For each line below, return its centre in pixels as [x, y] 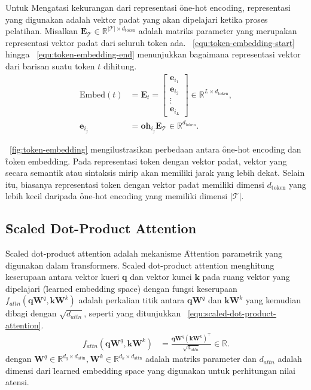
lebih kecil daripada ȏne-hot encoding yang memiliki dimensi [117, 196]
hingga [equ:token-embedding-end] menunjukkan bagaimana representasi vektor [153, 54]
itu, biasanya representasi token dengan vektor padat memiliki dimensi [135, 184]
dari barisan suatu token [50, 65]
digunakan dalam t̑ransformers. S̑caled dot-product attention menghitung [140, 265]
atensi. [17, 382]
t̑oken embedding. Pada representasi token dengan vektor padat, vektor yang [146, 161]
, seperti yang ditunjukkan [132, 313]
